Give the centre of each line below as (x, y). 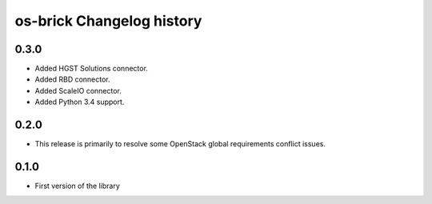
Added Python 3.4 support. (80, 102)
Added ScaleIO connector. (78, 90)
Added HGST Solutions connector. (91, 69)
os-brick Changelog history (108, 21)
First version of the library (77, 186)
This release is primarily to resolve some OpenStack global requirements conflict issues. (180, 144)
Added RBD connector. (73, 79)
